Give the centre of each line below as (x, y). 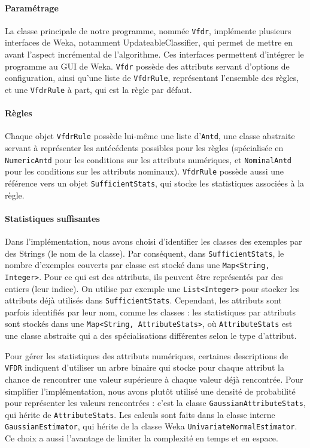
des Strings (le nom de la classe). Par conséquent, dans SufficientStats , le (145, 253)
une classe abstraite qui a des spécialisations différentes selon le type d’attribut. (151, 336)
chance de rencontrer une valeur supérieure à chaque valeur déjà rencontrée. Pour (154, 379)
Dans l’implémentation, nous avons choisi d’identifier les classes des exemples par (154, 241)
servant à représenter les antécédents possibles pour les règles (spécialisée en (144, 148)
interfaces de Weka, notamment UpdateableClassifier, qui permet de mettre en (149, 42)
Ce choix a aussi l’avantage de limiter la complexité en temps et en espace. (142, 438)
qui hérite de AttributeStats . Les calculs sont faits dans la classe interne (140, 414)
